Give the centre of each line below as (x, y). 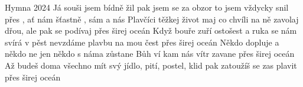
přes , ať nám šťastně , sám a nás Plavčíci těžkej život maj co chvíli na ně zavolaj (152, 19)
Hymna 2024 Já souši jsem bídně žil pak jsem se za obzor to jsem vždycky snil (147, 7)
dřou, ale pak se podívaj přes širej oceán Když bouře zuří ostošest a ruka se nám (151, 30)
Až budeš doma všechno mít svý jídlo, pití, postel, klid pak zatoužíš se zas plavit (151, 65)
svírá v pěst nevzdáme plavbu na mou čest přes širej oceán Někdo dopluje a (142, 42)
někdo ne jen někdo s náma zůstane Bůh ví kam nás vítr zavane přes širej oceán (150, 54)
